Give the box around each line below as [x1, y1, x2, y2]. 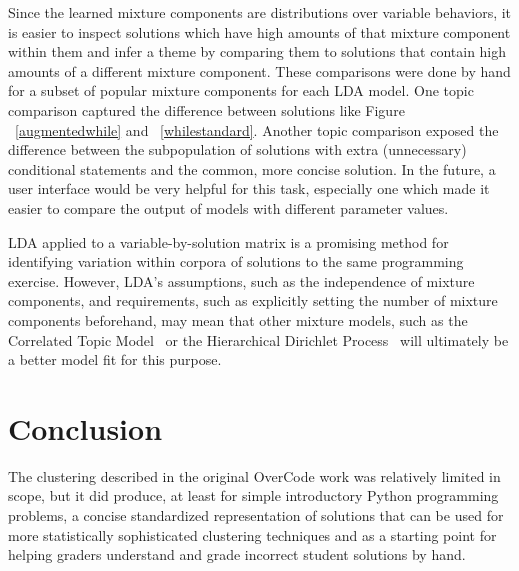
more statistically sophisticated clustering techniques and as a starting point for [8, 524, 497, 545]
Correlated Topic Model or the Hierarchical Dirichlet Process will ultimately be [8, 329, 509, 350]
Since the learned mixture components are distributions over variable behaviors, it [8, 2, 512, 22]
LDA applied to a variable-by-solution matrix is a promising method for [8, 231, 449, 252]
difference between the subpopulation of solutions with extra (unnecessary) [8, 139, 467, 160]
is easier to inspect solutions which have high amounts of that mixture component [8, 21, 511, 42]
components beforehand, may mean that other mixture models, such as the [8, 309, 468, 330]
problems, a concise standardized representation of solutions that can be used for [8, 505, 504, 525]
